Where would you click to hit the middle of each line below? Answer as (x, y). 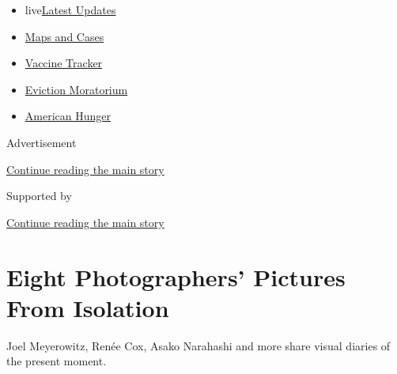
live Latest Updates (70, 9)
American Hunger (68, 116)
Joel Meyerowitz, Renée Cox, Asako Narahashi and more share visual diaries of (198, 345)
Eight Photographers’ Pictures (176, 276)
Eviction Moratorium (76, 89)
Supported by (39, 196)
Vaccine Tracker (64, 63)
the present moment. (57, 361)
